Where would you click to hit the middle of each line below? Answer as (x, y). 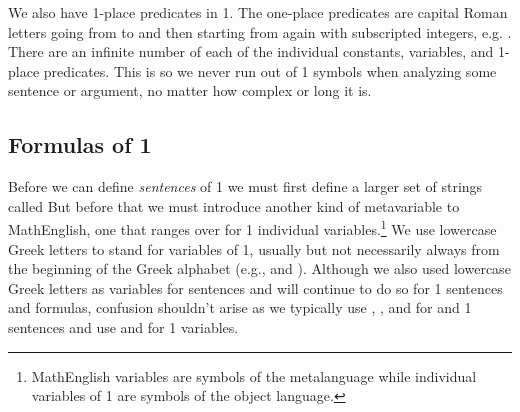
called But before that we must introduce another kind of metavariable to (234, 205)
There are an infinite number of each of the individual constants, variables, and (251, 51)
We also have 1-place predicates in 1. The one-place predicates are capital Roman (258, 12)
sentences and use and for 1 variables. (123, 326)
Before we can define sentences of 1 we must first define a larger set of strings (245, 186)
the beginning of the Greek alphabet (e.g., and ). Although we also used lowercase (259, 268)
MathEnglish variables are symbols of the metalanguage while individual (254, 375)
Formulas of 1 (80, 144)
